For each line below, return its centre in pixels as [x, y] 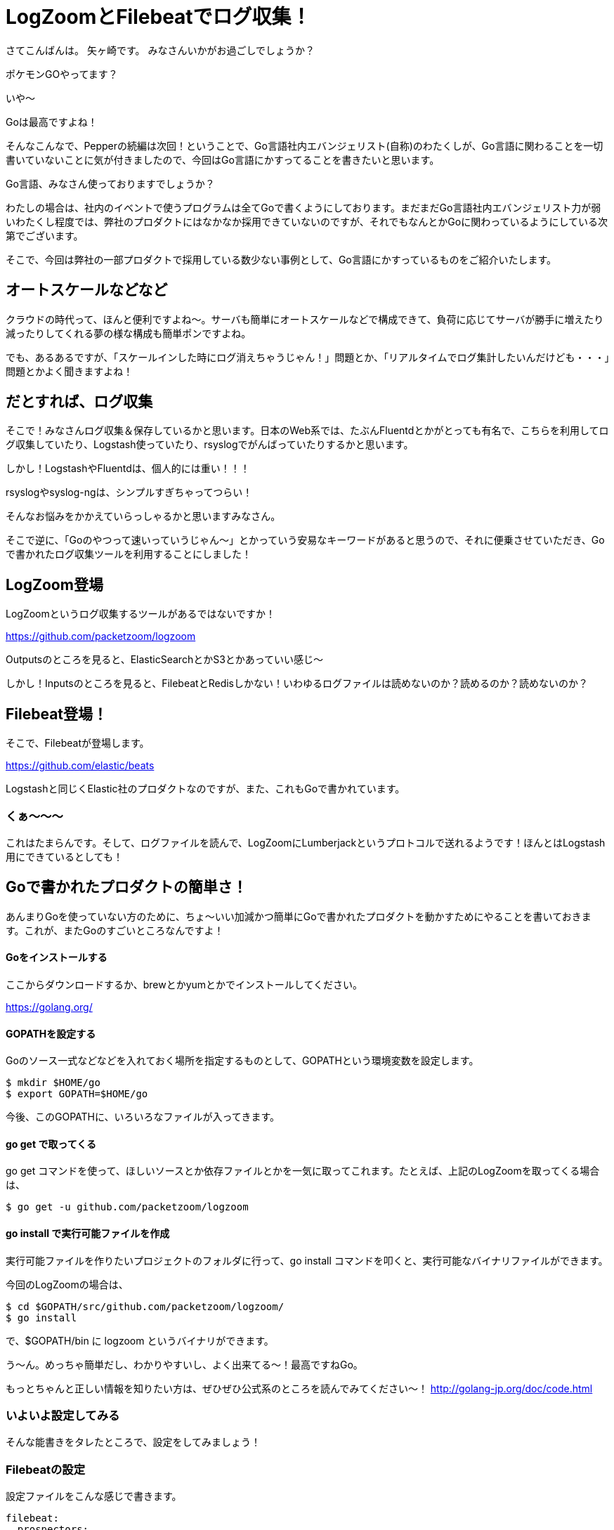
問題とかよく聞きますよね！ [70, 371]
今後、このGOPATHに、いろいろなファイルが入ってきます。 [143, 1117]
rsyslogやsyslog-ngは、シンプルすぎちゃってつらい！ [129, 492]
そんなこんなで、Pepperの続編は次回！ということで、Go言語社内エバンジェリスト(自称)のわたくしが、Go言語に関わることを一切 [305, 145]
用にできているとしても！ [64, 856]
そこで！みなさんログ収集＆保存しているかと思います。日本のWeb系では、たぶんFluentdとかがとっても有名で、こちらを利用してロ [307, 431]
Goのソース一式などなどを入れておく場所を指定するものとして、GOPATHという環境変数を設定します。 [242, 1061]
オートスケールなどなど [87, 290]
